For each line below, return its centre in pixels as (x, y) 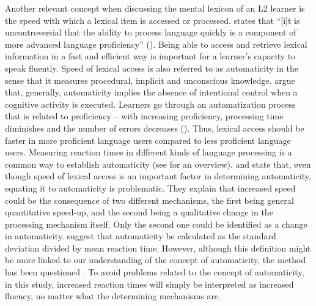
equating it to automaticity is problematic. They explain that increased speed (150, 188)
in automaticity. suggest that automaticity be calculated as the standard (141, 236)
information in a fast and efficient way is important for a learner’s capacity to (150, 56)
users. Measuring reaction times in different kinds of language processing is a (149, 152)
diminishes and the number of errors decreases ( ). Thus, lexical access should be (155, 128)
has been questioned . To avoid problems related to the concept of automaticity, (155, 272)
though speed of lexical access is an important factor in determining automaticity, (158, 176)
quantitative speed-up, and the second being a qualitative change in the (139, 212)
